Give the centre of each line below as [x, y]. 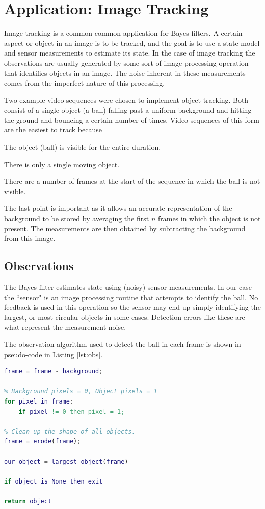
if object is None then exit [54, 481]
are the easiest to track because [53, 130]
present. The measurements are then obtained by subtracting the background [125, 228]
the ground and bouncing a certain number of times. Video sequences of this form [132, 119]
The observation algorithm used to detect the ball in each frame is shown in [123, 344]
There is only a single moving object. [62, 164]
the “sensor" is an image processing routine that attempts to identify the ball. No [131, 297]
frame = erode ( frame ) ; [43, 441]
